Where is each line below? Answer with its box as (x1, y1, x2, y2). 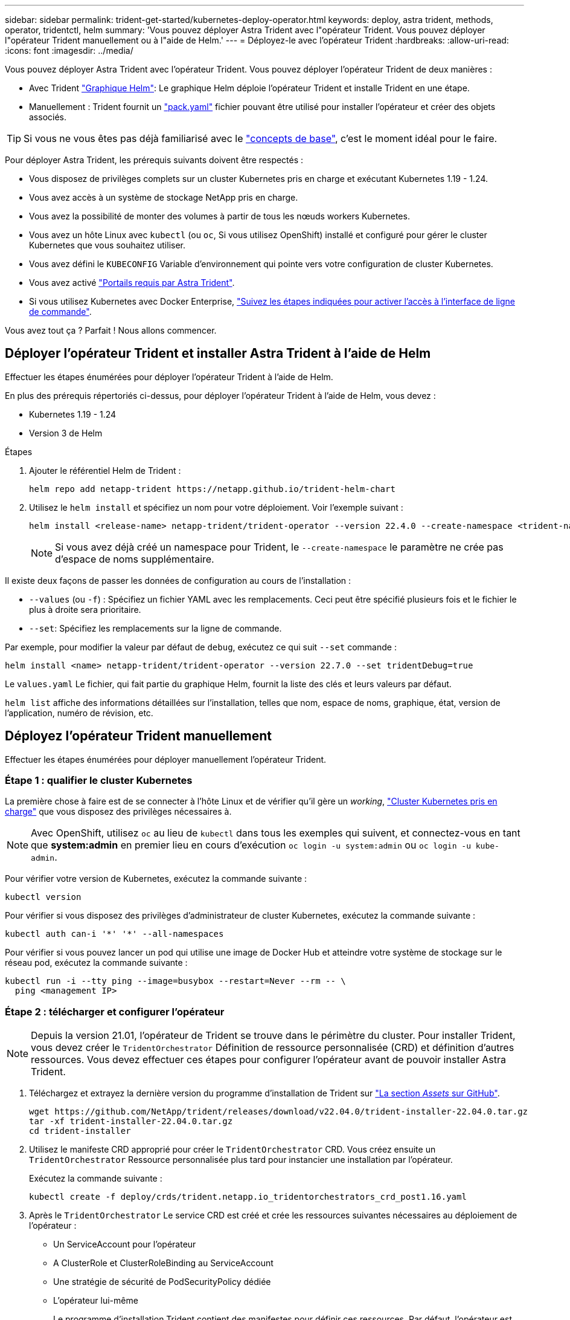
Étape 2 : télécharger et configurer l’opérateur (5, 1005, 225, 1018)
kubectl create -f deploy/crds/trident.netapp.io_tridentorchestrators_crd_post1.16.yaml (29, 1192, 467, 1202)
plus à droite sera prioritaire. (29, 604, 141, 615)
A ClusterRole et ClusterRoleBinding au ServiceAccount (53, 1258, 274, 1269)
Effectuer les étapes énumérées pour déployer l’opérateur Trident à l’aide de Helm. (5, 371, 333, 382)
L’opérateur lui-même (53, 1295, 138, 1306)
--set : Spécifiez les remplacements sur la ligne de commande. (29, 623, 282, 633)
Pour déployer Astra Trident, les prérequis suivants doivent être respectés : (5, 155, 304, 165)
